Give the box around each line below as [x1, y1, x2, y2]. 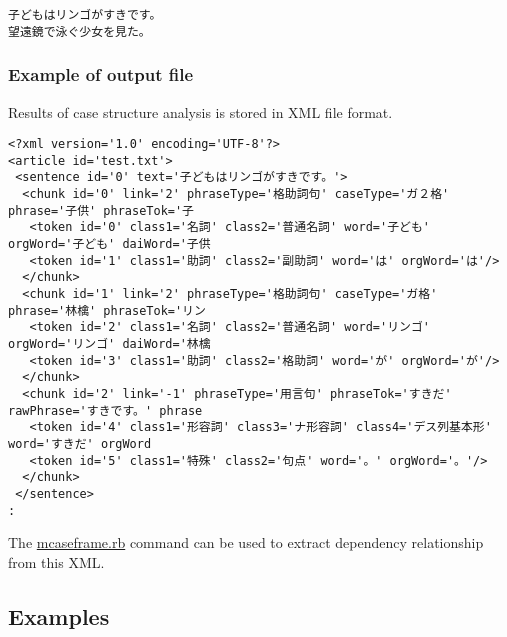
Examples [8, 600, 110, 631]
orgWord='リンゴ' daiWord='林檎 [8, 337, 211, 351]
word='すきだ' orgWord [8, 436, 152, 451]
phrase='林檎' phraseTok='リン [8, 303, 206, 318]
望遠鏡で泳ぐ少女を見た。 [8, 24, 151, 39]
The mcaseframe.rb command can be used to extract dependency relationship [8, 532, 484, 553]
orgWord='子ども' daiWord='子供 [8, 237, 211, 252]
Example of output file [8, 62, 194, 87]
